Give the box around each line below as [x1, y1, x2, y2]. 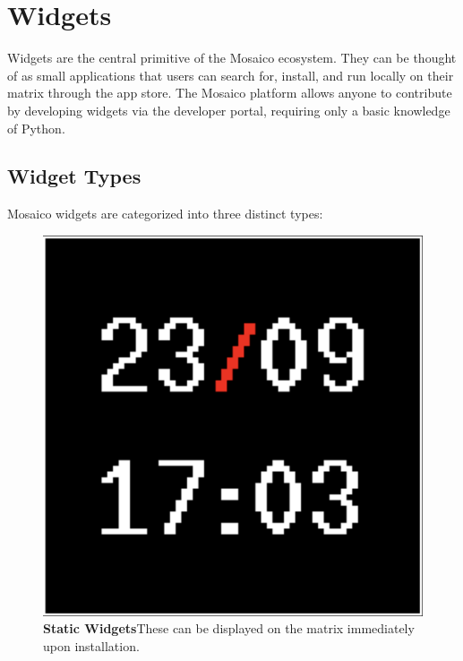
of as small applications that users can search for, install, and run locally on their [7, 65, 454, 84]
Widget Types [7, 162, 141, 190]
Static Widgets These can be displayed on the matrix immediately [43, 619, 415, 638]
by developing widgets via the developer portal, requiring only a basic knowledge [7, 100, 450, 119]
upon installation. [43, 636, 140, 655]
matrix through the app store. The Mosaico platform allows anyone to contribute [7, 83, 452, 102]
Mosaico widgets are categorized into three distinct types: [7, 204, 323, 223]
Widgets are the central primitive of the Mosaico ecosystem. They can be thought [7, 48, 457, 67]
